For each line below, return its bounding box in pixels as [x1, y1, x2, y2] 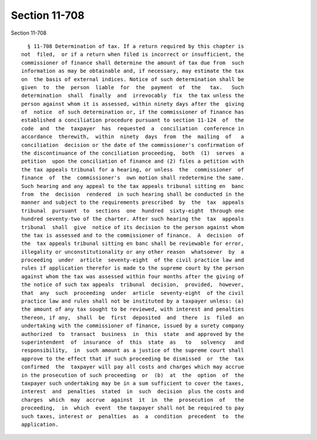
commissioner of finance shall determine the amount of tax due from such [21, 59, 244, 66]
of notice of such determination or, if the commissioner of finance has [21, 109, 244, 116]
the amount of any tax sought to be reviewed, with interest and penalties [21, 306, 244, 313]
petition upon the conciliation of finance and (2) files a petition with [21, 158, 244, 164]
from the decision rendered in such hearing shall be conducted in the [21, 191, 244, 197]
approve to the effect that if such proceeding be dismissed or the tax [21, 355, 244, 362]
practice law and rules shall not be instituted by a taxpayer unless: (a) [21, 298, 244, 305]
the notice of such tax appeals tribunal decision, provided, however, [21, 281, 244, 288]
